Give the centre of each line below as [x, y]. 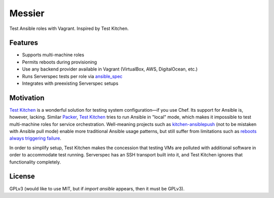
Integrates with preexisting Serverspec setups [70, 83]
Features [24, 43]
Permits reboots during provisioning [60, 62]
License [22, 176]
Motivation [27, 98]
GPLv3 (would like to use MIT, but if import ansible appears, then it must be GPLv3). [97, 188]
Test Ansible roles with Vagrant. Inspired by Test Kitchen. [69, 28]
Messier [27, 13]
